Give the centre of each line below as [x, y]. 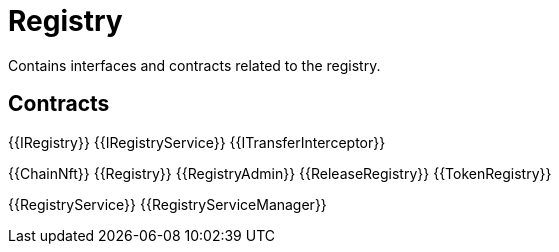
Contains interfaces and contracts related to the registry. [194, 65]
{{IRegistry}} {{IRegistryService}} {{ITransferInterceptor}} [197, 142]
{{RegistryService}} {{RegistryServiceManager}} [167, 204]
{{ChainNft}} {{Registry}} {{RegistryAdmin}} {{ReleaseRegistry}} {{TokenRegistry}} [280, 173]
